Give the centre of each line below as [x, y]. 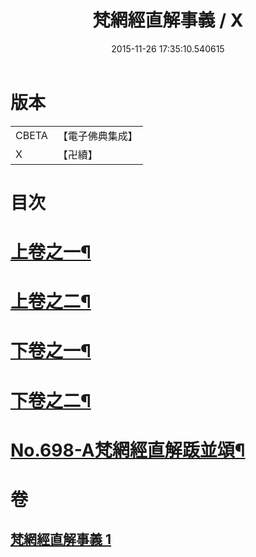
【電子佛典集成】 [97, 136]
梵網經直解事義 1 [61, 539]
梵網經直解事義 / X [168, 20]
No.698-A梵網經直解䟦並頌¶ [128, 450]
